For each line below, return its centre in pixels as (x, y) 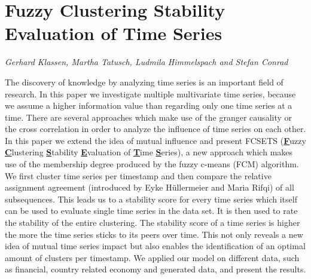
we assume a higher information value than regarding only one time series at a (149, 105)
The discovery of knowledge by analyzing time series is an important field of (144, 82)
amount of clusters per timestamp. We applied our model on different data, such (152, 257)
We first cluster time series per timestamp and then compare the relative (138, 175)
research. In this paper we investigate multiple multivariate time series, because (150, 93)
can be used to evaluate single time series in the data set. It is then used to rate (151, 211)
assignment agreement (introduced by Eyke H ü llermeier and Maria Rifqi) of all (150, 187)
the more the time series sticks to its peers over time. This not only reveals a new (154, 234)
